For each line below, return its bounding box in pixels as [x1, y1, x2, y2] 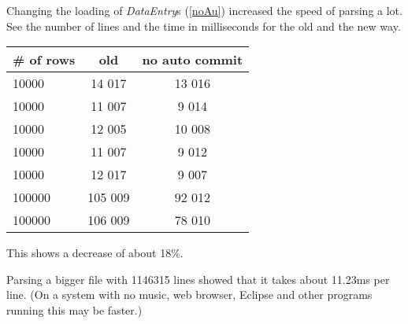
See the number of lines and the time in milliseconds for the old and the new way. [6, 17, 401, 34]
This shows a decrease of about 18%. [6, 245, 184, 261]
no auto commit [142, 50, 243, 69]
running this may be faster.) [6, 301, 143, 318]
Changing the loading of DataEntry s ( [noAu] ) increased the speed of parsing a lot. [6, 2, 402, 18]
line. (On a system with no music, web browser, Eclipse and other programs [6, 286, 373, 303]
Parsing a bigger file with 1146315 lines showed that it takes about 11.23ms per [6, 271, 390, 287]
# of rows [13, 50, 76, 69]
